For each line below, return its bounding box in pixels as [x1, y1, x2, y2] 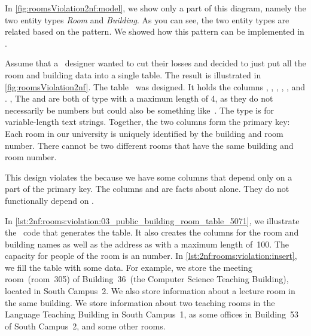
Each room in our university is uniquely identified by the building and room [5, 127, 283, 139]
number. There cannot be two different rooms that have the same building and [5, 139, 294, 151]
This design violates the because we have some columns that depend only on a [5, 170, 292, 183]
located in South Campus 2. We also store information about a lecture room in [5, 285, 295, 297]
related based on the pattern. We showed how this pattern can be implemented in [5, 25, 304, 38]
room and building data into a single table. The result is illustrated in [5, 68, 261, 81]
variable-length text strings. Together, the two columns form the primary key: [5, 115, 290, 128]
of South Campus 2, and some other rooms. [5, 319, 166, 332]
